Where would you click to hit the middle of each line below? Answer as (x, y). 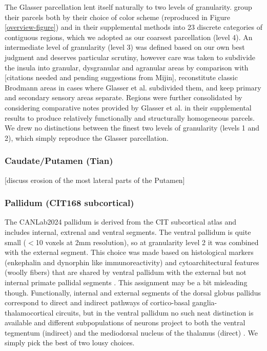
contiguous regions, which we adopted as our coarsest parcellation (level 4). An (129, 37)
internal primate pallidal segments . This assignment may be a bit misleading (126, 282)
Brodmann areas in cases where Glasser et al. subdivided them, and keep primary (133, 87)
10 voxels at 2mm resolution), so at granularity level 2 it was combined (147, 242)
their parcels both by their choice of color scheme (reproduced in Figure (118, 17)
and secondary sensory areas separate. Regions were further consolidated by (124, 97)
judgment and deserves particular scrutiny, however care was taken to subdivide (130, 57)
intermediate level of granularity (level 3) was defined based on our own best (125, 47)
